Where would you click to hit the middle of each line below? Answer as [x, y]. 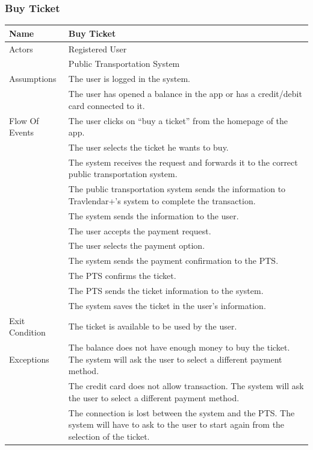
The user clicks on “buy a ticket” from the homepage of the [178, 120]
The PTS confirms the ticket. [122, 276]
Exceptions [29, 359]
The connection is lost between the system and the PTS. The [181, 412]
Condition [27, 332]
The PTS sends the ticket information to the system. [166, 290]
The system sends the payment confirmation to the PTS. [173, 261]
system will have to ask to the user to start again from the [176, 424]
